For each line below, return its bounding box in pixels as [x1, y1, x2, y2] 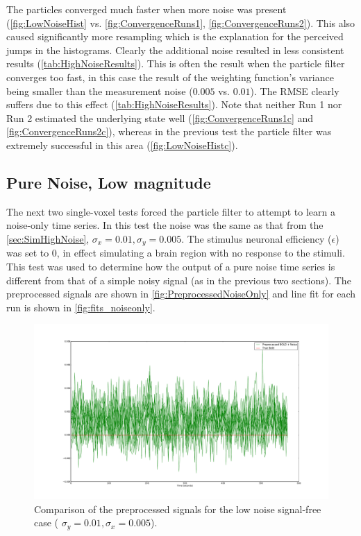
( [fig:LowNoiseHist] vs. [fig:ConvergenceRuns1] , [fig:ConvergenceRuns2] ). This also [6, 15, 355, 30]
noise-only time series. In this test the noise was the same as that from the [6, 218, 324, 232]
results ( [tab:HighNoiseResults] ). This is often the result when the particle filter [6, 56, 345, 71]
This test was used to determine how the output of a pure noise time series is [6, 259, 335, 273]
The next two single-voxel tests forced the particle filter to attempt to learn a [6, 204, 335, 218]
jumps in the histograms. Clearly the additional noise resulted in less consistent [6, 42, 344, 57]
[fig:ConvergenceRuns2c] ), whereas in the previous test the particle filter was [6, 124, 332, 139]
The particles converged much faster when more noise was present [6, 2, 287, 16]
